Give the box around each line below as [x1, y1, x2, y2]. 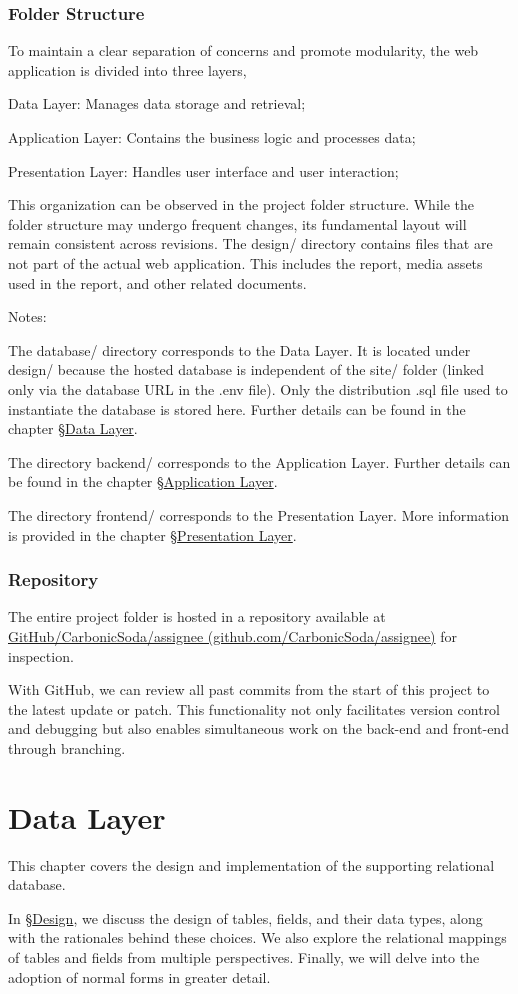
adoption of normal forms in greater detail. [8, 966, 271, 987]
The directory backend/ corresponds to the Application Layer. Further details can [8, 451, 511, 472]
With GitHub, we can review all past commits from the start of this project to [8, 679, 490, 700]
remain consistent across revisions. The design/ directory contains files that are [8, 233, 493, 254]
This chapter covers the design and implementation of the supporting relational [8, 854, 495, 875]
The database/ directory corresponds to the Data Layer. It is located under [8, 339, 471, 360]
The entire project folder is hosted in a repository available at [8, 606, 386, 627]
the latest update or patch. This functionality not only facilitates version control [8, 698, 501, 719]
